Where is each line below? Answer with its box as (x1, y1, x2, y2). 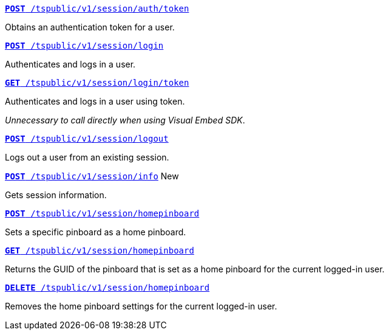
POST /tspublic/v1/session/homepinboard (5, 209, 200, 218)
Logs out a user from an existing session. (5, 152, 169, 162)
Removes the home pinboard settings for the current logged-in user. (5, 301, 277, 311)
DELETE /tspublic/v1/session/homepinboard (5, 283, 210, 292)
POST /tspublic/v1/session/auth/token (5, 4, 189, 13)
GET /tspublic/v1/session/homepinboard (5, 246, 194, 255)
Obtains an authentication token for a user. (5, 22, 175, 32)
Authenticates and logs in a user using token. (5, 96, 185, 106)
